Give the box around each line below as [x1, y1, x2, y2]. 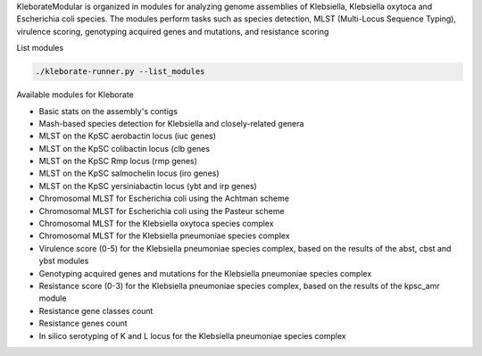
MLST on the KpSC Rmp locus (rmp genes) [38, 156, 198, 167]
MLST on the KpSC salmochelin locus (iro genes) [38, 168, 220, 178]
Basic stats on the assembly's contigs [38, 105, 179, 116]
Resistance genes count [38, 318, 129, 329]
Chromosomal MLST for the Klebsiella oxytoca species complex [38, 219, 274, 229]
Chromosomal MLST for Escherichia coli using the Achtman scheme [38, 193, 290, 204]
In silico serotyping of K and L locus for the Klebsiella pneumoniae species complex [38, 330, 347, 341]
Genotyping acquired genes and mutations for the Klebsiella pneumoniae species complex [38, 268, 372, 278]
